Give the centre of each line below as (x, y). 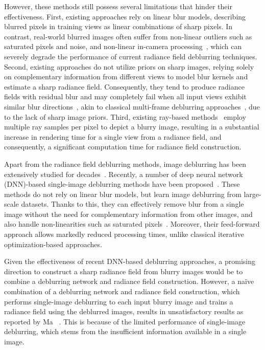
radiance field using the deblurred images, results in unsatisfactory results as (124, 311)
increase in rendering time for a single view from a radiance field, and (113, 136)
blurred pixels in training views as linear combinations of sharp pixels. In (118, 26)
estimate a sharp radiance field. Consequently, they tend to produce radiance (124, 86)
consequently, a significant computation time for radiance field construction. (123, 147)
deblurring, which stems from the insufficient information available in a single (125, 331)
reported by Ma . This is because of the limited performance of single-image (125, 321)
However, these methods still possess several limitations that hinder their (118, 6)
